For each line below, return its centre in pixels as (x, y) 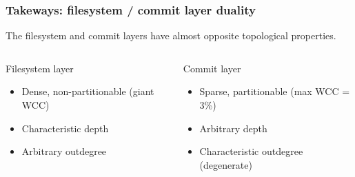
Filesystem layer (40, 68)
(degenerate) (226, 164)
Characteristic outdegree (251, 151)
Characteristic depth (65, 128)
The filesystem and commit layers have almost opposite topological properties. (171, 35)
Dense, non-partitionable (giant (88, 91)
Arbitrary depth (233, 128)
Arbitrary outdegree (64, 151)
